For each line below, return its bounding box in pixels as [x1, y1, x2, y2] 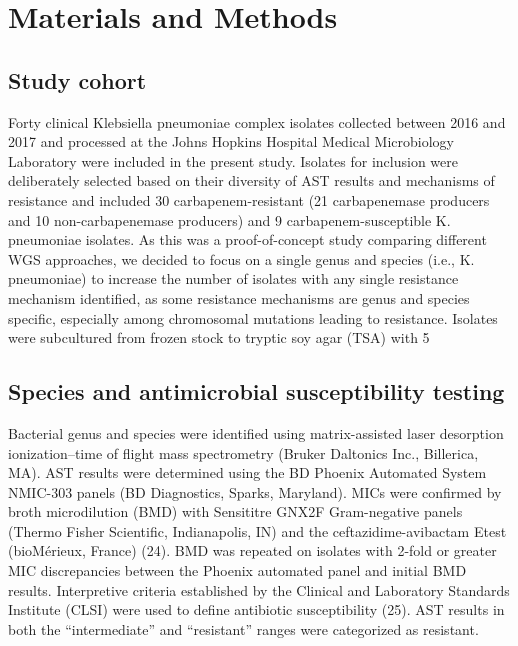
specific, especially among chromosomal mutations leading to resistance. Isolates [8, 307, 498, 328]
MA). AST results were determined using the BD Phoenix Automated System [8, 462, 487, 483]
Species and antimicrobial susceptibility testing [8, 376, 505, 407]
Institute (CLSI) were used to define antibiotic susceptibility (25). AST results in [8, 599, 505, 620]
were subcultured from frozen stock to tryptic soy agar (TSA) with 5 [8, 327, 430, 348]
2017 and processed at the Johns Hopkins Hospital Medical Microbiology [8, 131, 454, 152]
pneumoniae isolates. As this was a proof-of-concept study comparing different [8, 229, 487, 250]
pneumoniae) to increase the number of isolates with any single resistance [8, 268, 459, 289]
